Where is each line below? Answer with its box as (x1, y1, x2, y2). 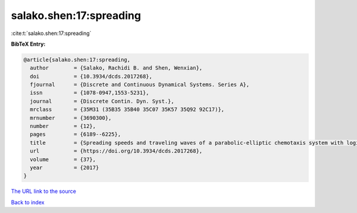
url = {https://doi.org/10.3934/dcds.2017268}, (30, 148, 203, 154)
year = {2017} (30, 164, 99, 171)
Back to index (11, 199, 45, 206)
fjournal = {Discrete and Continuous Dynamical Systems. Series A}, (30, 81, 250, 88)
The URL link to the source (11, 187, 77, 195)
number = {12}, (30, 123, 96, 130)
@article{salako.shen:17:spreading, (23, 56, 131, 63)
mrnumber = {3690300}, (30, 115, 112, 121)
